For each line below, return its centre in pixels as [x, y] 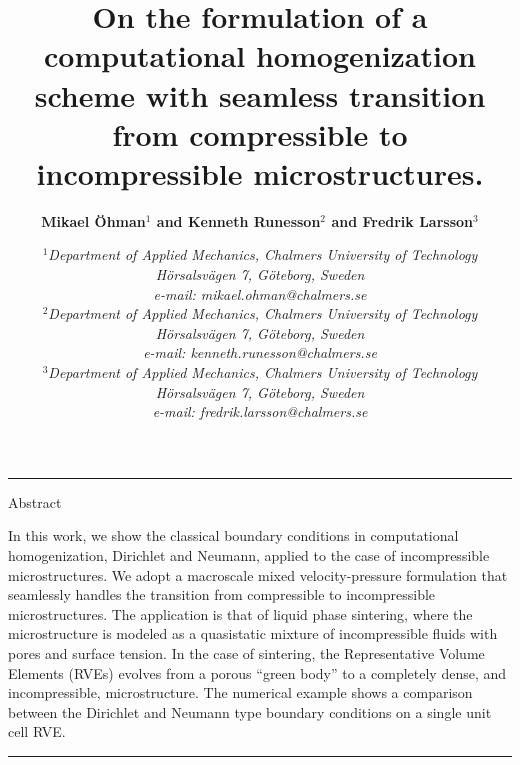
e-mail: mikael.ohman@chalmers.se [260, 293]
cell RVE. [37, 731]
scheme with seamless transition [260, 94]
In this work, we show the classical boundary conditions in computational [233, 535]
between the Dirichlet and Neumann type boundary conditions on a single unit [250, 711]
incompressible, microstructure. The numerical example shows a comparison [240, 692]
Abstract [35, 501]
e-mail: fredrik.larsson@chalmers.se [260, 411]
